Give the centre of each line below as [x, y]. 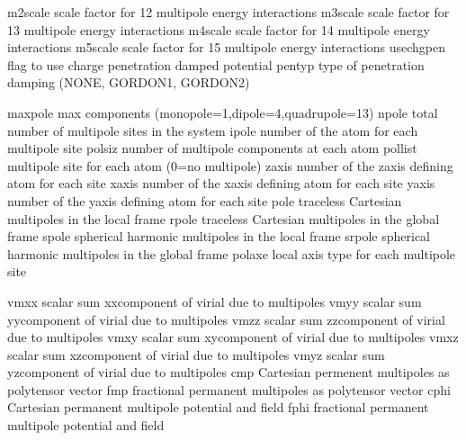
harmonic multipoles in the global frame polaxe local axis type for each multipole [232, 253]
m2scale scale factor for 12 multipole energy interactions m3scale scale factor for [229, 12]
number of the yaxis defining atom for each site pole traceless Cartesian [205, 200]
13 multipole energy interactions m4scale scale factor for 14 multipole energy [219, 29]
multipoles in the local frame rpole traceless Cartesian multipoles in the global [224, 218]
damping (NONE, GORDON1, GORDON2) [129, 82]
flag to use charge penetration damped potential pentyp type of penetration [216, 64]
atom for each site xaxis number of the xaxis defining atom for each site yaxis [221, 183]
